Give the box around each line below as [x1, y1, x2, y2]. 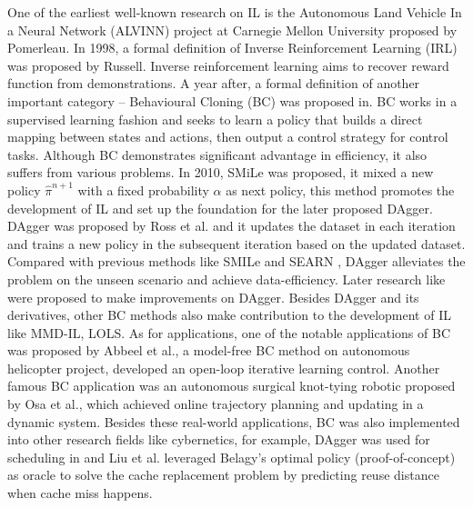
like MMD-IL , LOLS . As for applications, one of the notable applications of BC [7, 323, 450, 342]
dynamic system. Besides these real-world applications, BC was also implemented [7, 412, 460, 431]
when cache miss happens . [7, 483, 153, 503]
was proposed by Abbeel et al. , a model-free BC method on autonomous [7, 341, 410, 360]
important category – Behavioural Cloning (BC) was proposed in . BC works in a [7, 91, 458, 110]
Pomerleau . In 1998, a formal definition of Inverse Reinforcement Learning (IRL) [7, 38, 458, 57]
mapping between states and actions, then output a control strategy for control [7, 127, 448, 146]
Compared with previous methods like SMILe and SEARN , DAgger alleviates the [7, 252, 466, 271]
